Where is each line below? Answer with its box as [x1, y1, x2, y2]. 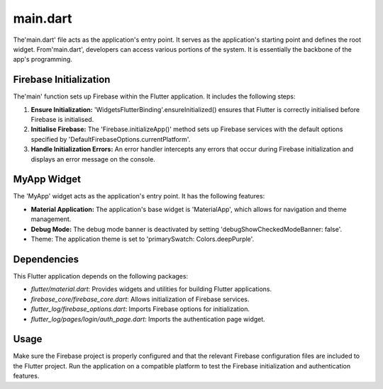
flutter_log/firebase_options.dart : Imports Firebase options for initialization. [30, 305, 250, 313]
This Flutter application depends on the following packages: [13, 271, 188, 280]
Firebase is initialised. [30, 115, 94, 124]
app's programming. [13, 55, 72, 64]
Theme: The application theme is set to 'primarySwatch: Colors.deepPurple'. [30, 235, 255, 244]
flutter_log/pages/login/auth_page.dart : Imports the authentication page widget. [30, 315, 265, 323]
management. [30, 215, 72, 223]
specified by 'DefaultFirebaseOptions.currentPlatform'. [30, 135, 191, 143]
